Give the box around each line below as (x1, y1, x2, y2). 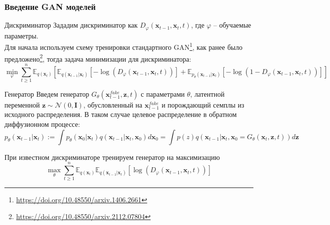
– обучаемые (213, 20, 251, 30)
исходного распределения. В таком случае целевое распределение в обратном (4, 109, 237, 119)
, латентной (190, 88, 225, 99)
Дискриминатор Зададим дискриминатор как (4, 20, 138, 30)
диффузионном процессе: (4, 119, 80, 129)
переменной (4, 99, 40, 110)
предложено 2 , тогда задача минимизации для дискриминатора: (4, 52, 191, 64)
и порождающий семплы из (162, 99, 245, 110)
